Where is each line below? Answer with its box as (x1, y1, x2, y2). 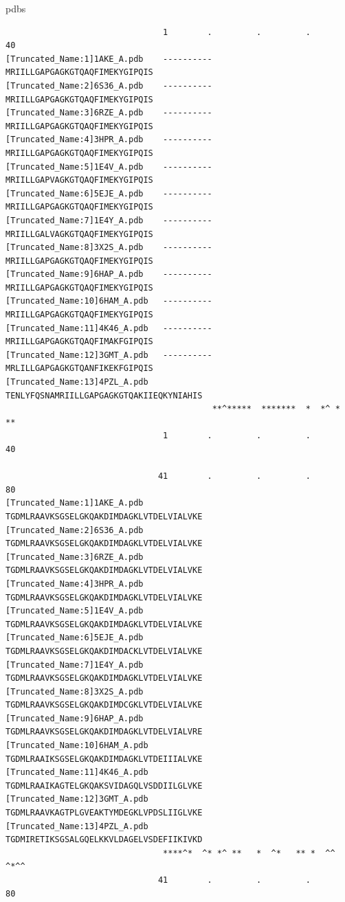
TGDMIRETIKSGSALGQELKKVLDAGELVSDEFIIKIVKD (5, 835, 203, 845)
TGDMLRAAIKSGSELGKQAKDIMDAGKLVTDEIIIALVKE (5, 754, 203, 764)
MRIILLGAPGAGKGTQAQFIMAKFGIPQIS (5, 337, 153, 347)
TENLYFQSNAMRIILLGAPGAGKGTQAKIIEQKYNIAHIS (5, 390, 203, 401)
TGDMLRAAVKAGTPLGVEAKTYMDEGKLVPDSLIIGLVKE (5, 808, 203, 818)
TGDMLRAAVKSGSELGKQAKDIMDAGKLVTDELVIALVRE (5, 727, 203, 737)
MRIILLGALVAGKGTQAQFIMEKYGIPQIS (5, 229, 153, 239)
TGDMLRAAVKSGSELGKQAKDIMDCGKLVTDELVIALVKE (5, 700, 203, 710)
